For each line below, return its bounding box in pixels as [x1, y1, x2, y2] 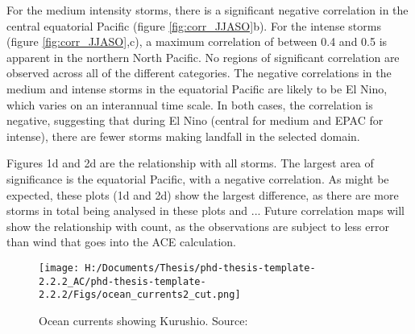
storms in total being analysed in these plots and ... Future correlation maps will [6, 202, 405, 219]
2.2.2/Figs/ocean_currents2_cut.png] [39, 289, 241, 301]
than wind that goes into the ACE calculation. [6, 233, 236, 250]
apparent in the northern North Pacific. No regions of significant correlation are [6, 48, 400, 65]
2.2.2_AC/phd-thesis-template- [39, 275, 206, 287]
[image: [39, 262, 80, 274]
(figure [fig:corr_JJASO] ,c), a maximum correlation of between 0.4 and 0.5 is [6, 33, 388, 50]
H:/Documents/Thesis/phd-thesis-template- [85, 262, 316, 274]
